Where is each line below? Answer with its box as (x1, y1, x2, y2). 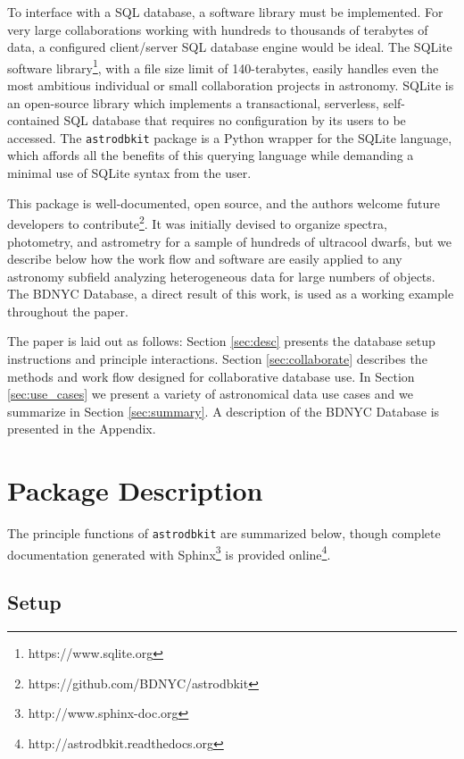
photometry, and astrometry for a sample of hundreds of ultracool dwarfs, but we (7, 232, 452, 250)
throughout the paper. (7, 301, 128, 320)
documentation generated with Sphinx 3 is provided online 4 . (7, 542, 331, 563)
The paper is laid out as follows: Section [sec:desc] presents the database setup (7, 332, 435, 350)
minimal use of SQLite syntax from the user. (7, 164, 252, 182)
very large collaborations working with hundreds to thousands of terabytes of (7, 20, 428, 38)
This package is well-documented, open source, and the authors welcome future (7, 193, 440, 212)
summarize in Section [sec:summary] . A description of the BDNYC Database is (7, 401, 440, 420)
